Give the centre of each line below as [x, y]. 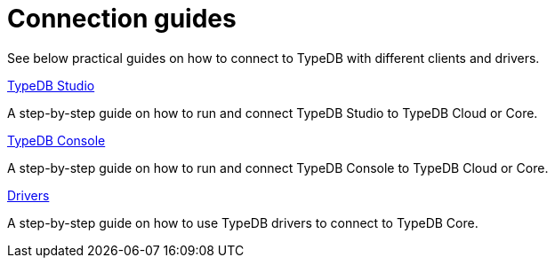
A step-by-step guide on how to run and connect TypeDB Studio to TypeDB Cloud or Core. [273, 113]
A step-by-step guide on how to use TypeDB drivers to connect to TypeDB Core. [243, 222]
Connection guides [122, 19]
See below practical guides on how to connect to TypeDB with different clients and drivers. [273, 58]
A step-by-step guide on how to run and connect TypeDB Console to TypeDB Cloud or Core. [278, 168]
